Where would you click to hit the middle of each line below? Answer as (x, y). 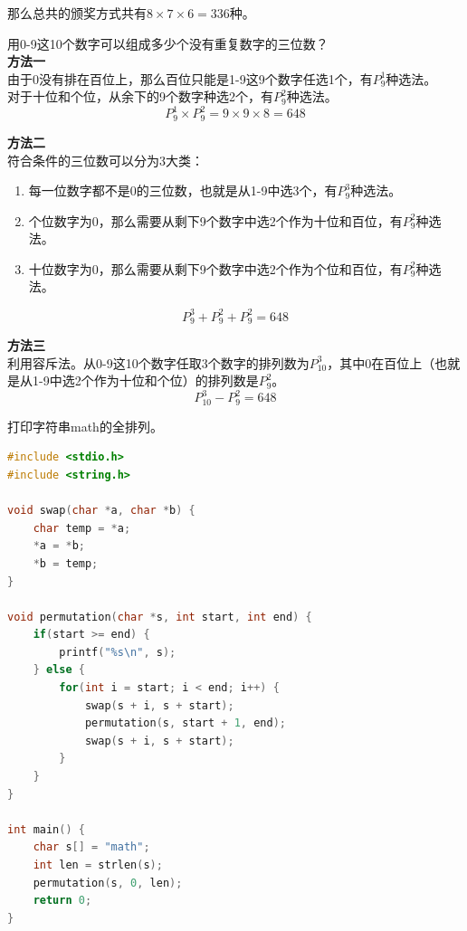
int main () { (46, 829)
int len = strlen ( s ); (98, 865)
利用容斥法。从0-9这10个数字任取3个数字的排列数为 (158, 362)
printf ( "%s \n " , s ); (118, 652)
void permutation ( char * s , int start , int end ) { (160, 617)
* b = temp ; (66, 563)
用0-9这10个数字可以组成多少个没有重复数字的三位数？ (168, 43)
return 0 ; (62, 901)
